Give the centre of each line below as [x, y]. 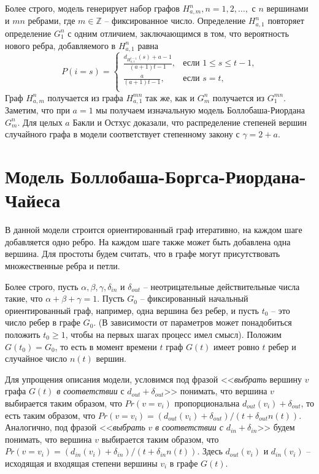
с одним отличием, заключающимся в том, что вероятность [178, 33]
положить [23, 334]
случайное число [36, 358]
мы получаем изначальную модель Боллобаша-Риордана [200, 110]
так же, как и [170, 97]
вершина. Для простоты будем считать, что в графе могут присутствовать [143, 254]
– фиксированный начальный [194, 298]
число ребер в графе [43, 322]
